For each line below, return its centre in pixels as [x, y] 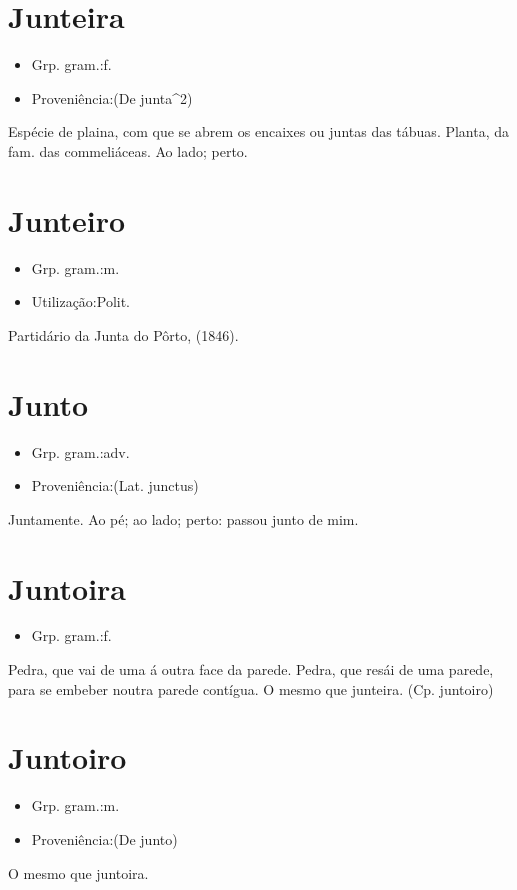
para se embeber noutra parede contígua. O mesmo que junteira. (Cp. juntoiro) [251, 688]
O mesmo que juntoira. [78, 872]
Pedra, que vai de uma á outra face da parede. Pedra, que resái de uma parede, [251, 669]
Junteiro [67, 219]
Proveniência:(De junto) [104, 838]
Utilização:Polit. [81, 301]
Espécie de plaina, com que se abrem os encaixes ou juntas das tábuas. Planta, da [259, 131]
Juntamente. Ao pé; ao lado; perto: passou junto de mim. [183, 518]
